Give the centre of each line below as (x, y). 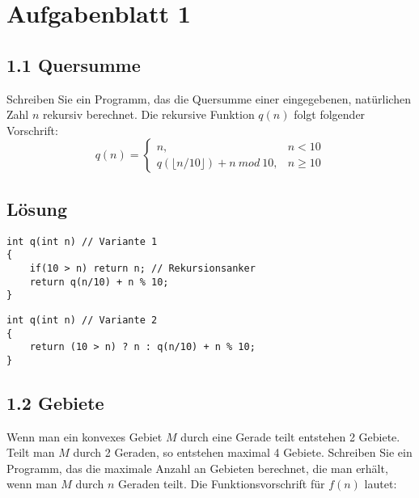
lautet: (381, 484)
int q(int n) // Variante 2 (82, 320)
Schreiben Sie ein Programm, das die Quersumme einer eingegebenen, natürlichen (209, 98)
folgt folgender (330, 114)
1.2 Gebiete (55, 402)
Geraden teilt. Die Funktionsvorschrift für (221, 484)
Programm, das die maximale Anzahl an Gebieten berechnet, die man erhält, (197, 468)
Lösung (37, 208)
